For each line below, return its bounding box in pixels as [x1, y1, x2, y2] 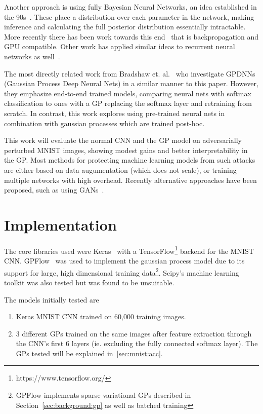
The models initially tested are [4, 294, 99, 305]
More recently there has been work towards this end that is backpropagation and [4, 31, 258, 42]
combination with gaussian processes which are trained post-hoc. [4, 118, 205, 128]
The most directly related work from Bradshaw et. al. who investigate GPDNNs [4, 68, 255, 79]
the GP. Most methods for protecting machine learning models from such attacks [4, 155, 255, 165]
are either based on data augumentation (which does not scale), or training [4, 164, 237, 175]
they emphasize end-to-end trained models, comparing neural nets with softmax [4, 88, 251, 98]
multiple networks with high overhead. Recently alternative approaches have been [4, 174, 257, 185]
